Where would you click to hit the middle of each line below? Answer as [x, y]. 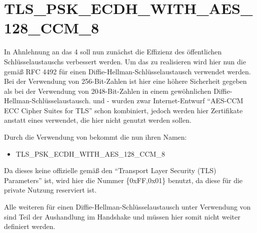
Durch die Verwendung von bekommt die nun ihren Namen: [95, 137]
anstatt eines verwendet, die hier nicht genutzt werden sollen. [98, 120]
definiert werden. [30, 226]
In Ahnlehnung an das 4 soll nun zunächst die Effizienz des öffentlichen [113, 52]
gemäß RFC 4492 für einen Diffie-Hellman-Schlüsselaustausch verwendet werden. [127, 71]
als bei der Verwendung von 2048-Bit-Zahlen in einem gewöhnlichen [108, 91]
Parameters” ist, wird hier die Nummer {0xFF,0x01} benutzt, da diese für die [123, 180]
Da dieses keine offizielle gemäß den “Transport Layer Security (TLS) [110, 170]
